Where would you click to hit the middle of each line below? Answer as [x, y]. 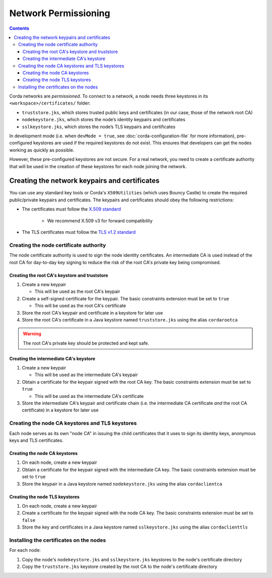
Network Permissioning [60, 13]
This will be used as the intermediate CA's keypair [86, 375]
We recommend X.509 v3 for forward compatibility [100, 221]
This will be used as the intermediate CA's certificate [89, 396]
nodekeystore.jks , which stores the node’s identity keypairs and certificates [104, 120]
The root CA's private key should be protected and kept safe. [86, 343]
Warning [32, 334]
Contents [19, 28]
